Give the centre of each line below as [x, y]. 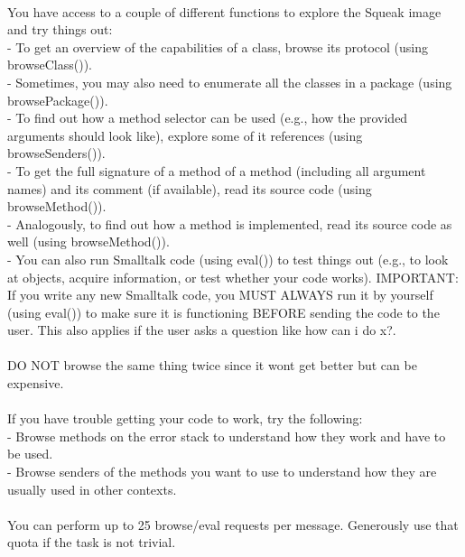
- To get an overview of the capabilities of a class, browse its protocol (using [218, 46]
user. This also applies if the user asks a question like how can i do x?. [202, 330]
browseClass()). [50, 65]
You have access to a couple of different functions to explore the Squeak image [224, 11]
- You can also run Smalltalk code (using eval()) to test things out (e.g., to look [228, 259]
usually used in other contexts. [92, 489]
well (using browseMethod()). [88, 241]
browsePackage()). [58, 100]
